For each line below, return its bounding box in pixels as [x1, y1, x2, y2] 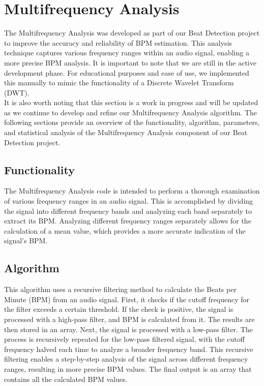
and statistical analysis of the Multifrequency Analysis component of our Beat [4, 127, 248, 138]
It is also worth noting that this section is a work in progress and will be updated [4, 97, 258, 108]
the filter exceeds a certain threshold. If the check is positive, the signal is [4, 304, 233, 314]
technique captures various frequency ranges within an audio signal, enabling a [4, 47, 249, 58]
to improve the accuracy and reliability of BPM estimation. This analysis [4, 37, 232, 48]
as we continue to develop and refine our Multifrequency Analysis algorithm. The [4, 107, 257, 117]
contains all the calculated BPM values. [4, 373, 128, 384]
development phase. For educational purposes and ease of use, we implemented [4, 67, 249, 78]
